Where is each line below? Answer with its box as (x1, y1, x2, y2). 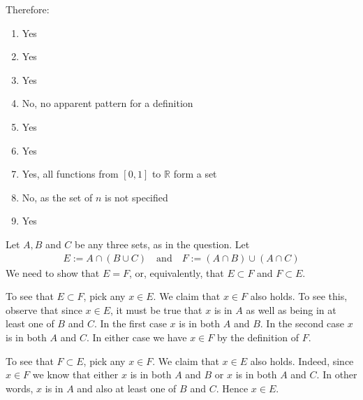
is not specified (105, 190, 168, 204)
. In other (316, 367, 357, 382)
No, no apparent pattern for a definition (22, 96, 193, 110)
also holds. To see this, (250, 289, 348, 303)
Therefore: (6, 2, 50, 16)
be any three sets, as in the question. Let (75, 236, 250, 251)
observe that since (6, 302, 82, 317)
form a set (173, 166, 217, 181)
